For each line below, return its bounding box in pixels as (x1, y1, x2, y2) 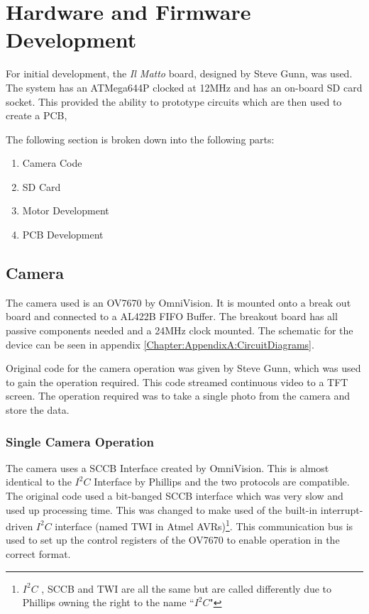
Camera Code (22, 155, 82, 170)
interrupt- (320, 502, 363, 517)
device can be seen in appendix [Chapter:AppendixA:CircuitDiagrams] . (6, 336, 314, 351)
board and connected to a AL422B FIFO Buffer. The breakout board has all (6, 309, 338, 324)
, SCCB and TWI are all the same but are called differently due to (41, 581, 332, 596)
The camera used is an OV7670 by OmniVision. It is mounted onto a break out (6, 295, 351, 309)
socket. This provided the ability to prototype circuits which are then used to (6, 94, 342, 109)
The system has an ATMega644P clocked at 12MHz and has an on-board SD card (6, 80, 363, 94)
